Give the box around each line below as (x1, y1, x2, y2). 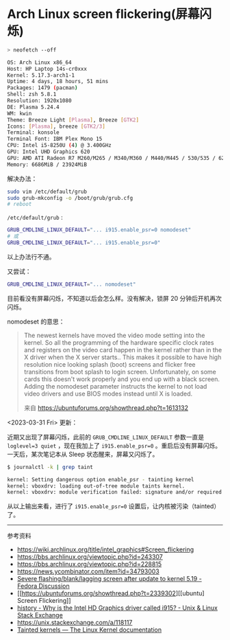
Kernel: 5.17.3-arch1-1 (7, 71, 75, 79)
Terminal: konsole (7, 129, 60, 136)
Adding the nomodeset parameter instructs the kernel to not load (23, 382, 207, 390)
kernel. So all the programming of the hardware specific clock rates (23, 338, 214, 347)
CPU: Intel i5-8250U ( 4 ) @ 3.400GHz (7, 142, 112, 149)
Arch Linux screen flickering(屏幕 (7, 6, 200, 22)
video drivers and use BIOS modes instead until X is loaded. (23, 389, 193, 398)
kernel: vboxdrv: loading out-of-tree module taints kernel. (7, 482, 186, 490)
